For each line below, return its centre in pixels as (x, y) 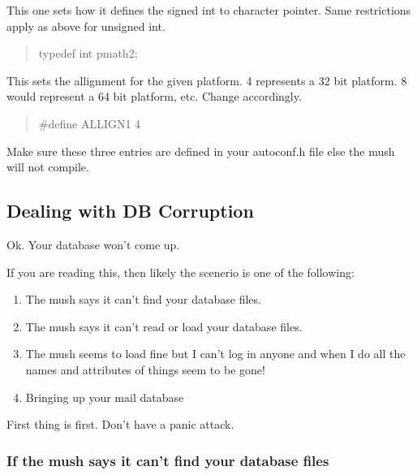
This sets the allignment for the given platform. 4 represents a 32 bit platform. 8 (207, 80)
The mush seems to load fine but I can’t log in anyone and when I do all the (215, 354)
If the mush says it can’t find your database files (168, 460)
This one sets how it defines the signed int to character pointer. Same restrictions (209, 10)
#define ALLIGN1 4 (90, 123)
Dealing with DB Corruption (130, 211)
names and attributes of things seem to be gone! (145, 369)
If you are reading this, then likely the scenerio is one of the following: (181, 272)
